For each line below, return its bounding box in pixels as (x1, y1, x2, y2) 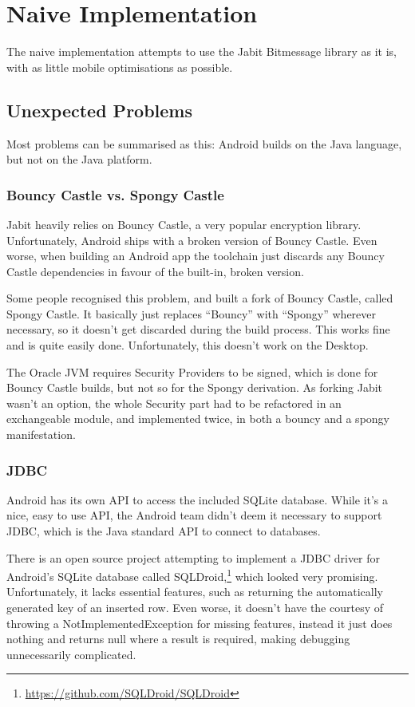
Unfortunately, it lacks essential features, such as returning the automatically (6, 583, 383, 600)
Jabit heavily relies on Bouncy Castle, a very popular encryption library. (6, 215, 362, 232)
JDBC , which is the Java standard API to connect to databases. (6, 523, 321, 539)
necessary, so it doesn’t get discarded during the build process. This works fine (6, 321, 390, 338)
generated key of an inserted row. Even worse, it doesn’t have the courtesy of (6, 599, 383, 616)
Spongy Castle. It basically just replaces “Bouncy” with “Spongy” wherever (6, 305, 377, 322)
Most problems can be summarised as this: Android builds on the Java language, (6, 135, 402, 152)
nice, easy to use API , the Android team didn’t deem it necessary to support (6, 507, 382, 523)
